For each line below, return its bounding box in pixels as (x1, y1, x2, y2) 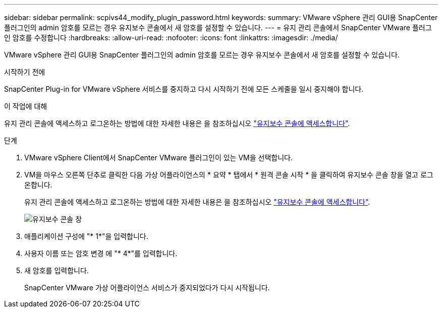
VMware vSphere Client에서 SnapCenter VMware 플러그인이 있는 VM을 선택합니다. (24, 153, 293, 162)
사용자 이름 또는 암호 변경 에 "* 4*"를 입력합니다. (24, 249, 178, 258)
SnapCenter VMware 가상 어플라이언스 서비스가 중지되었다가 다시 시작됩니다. (24, 283, 270, 292)
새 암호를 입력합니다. (24, 266, 89, 275)
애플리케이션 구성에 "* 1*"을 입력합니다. (24, 232, 148, 240)
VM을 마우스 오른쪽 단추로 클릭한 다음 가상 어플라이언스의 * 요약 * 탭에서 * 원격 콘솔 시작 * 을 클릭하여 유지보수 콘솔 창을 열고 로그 (24, 170, 433, 179)
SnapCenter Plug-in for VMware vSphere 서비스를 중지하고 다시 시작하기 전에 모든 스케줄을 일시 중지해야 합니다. (4, 85, 364, 93)
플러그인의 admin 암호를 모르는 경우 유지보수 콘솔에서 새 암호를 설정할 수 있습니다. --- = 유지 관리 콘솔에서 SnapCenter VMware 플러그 (4, 23, 432, 32)
